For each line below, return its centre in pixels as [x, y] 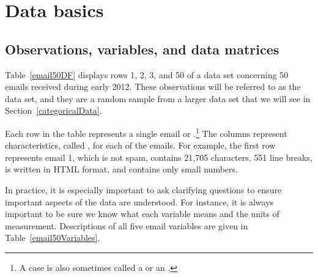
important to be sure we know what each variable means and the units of [142, 214]
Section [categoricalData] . [54, 110]
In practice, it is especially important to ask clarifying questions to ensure [143, 189]
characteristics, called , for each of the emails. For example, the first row [140, 145]
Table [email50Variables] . [53, 238]
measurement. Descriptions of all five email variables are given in [127, 225]
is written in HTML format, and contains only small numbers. [121, 169]
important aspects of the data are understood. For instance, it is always [139, 201]
